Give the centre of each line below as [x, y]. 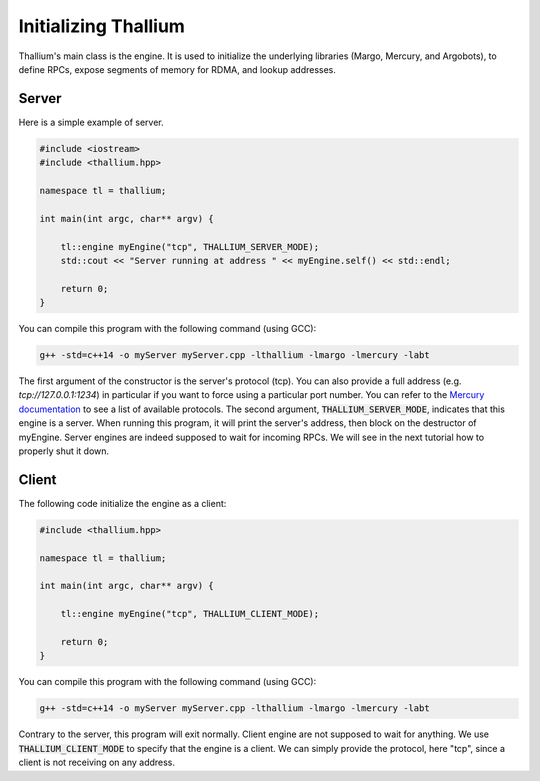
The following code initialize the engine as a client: [122, 503]
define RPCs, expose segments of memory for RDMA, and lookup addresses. [177, 69]
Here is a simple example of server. [91, 122]
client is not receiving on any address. [96, 762]
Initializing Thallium [101, 26]
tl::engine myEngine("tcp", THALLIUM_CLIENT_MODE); [190, 614]
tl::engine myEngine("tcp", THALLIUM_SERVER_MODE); [190, 246]
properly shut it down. [64, 451]
